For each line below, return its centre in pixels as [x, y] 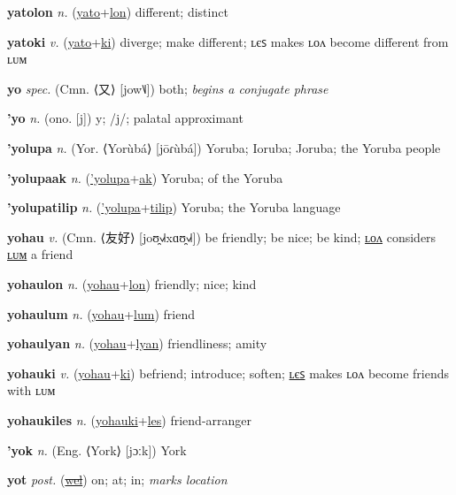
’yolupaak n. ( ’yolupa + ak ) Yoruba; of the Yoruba [145, 177]
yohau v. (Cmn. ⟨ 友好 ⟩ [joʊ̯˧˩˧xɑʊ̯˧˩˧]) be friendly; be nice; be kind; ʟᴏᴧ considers [222, 236]
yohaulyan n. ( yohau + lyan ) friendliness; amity [137, 343]
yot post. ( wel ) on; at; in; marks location [117, 480]
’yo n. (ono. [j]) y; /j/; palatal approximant [125, 118]
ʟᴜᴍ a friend [40, 254]
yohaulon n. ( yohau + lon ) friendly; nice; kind [132, 283]
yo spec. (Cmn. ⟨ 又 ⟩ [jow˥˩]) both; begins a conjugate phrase [168, 88]
